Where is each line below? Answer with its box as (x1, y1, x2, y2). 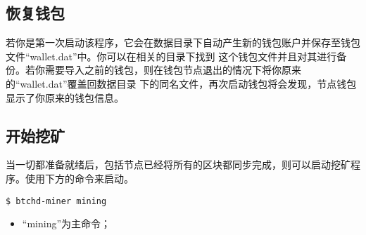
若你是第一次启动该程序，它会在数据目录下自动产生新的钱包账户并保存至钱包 (6, 35, 360, 50)
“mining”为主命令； (22, 216, 111, 231)
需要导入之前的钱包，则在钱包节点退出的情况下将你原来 (44, 62, 301, 77)
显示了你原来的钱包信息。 (6, 90, 124, 105)
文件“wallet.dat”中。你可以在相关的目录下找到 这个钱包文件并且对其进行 (6, 48, 337, 63)
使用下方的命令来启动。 (25, 170, 134, 185)
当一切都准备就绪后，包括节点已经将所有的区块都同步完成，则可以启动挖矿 (6, 157, 351, 172)
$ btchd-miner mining (6, 196, 107, 206)
